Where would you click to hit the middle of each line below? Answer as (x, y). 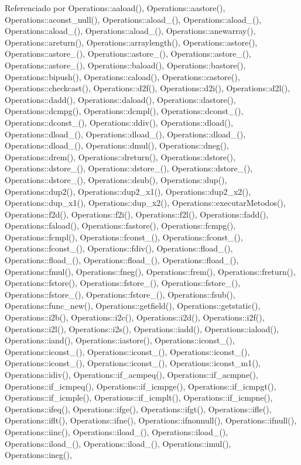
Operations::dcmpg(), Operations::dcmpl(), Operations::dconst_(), (124, 111)
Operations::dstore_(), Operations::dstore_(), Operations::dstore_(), (129, 168)
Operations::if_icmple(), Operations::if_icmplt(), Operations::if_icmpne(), (139, 397)
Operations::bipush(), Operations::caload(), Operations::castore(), (122, 76)
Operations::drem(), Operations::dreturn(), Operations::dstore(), (120, 156)
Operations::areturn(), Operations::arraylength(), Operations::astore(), (131, 42)
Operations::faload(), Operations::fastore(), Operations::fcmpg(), (120, 225)
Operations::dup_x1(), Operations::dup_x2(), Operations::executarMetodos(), (145, 203)
